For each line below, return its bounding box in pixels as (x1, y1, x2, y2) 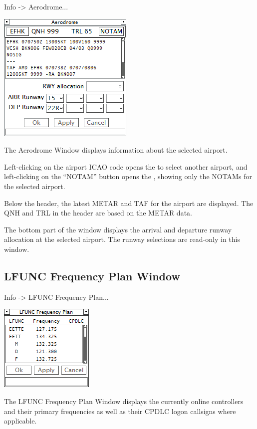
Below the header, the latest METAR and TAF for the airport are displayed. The (4, 198, 254, 208)
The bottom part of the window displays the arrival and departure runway (4, 224, 232, 234)
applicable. (4, 416, 37, 426)
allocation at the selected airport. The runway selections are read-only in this (4, 234, 240, 244)
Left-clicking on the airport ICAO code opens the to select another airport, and (4, 161, 248, 172)
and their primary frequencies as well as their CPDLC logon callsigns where (4, 406, 236, 416)
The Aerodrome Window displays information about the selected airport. (4, 145, 228, 155)
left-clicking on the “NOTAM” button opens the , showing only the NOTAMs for (4, 171, 252, 182)
